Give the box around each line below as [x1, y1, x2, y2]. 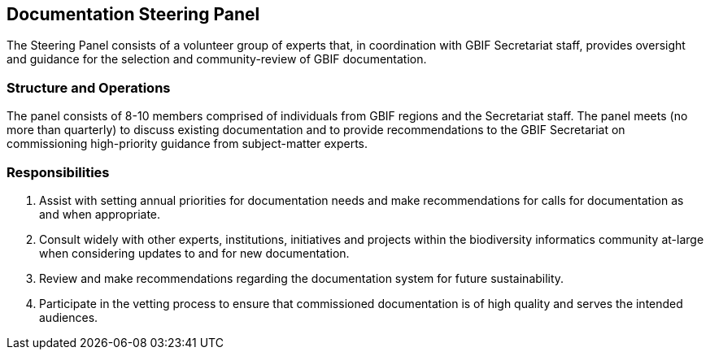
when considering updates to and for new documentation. [39, 245, 350, 260]
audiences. [39, 310, 98, 324]
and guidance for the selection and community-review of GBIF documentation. [7, 52, 427, 67]
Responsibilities [7, 163, 110, 180]
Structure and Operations [7, 79, 171, 96]
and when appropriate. [39, 206, 161, 221]
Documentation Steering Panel [7, 4, 260, 24]
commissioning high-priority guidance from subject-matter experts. [7, 137, 368, 151]
